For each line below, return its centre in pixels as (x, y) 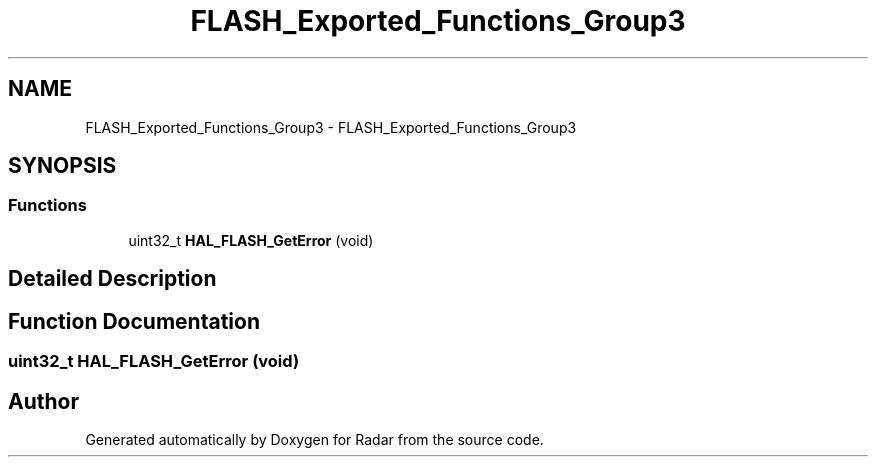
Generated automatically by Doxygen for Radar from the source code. (314, 439)
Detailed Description (112, 279)
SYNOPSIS (62, 166)
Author (43, 401)
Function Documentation (134, 321)
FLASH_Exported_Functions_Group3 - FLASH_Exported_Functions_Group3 (331, 127)
